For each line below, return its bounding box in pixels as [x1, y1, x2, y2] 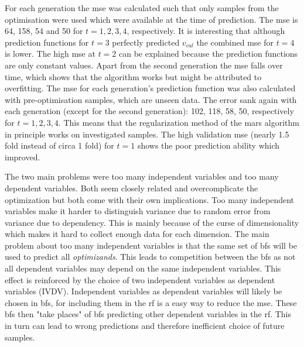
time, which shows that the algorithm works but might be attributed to [5, 70, 262, 83]
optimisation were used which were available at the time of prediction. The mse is [5, 13, 298, 25]
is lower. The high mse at [5, 47, 95, 60]
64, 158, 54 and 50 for [5, 25, 83, 37]
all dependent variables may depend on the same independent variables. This [5, 262, 281, 274]
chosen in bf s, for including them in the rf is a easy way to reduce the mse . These [5, 296, 297, 308]
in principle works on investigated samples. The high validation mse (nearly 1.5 [5, 128, 289, 140]
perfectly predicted [112, 36, 180, 48]
